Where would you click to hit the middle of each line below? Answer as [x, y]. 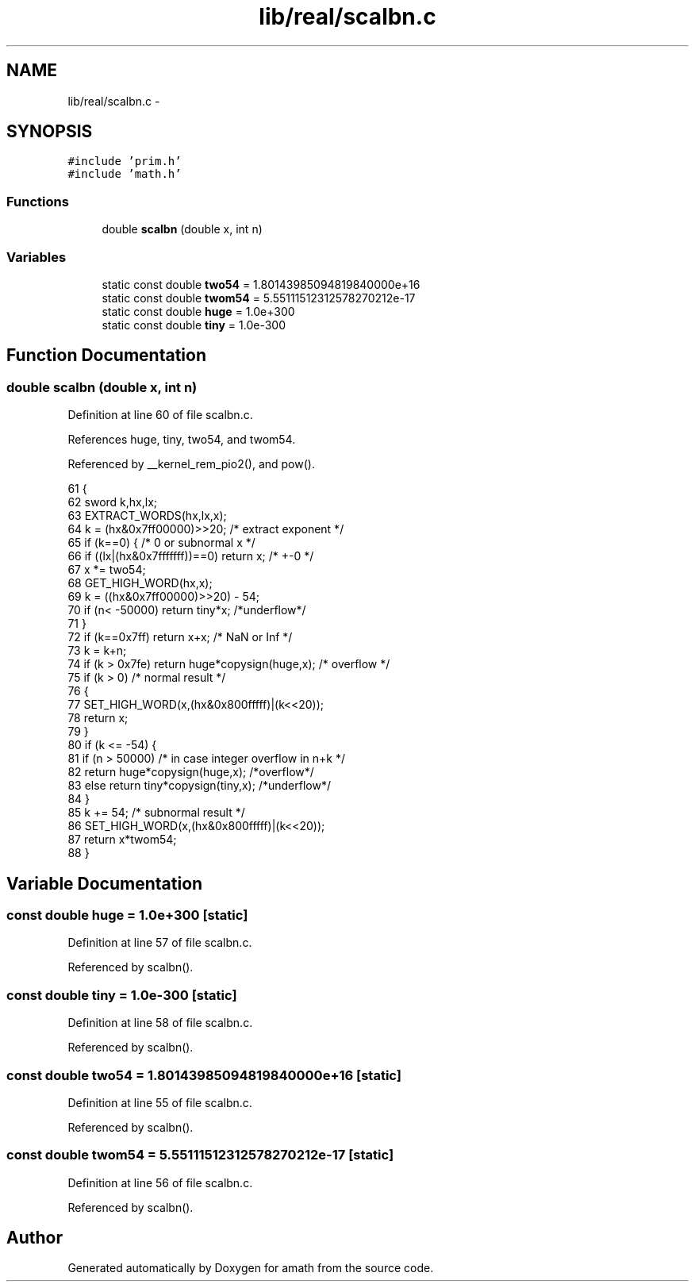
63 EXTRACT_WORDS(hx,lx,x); [147, 516]
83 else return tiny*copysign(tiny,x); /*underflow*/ [199, 786]
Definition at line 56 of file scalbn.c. [160, 1182]
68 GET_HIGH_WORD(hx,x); [140, 583]
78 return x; [98, 718]
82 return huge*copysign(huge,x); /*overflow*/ [191, 772]
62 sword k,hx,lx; [113, 502]
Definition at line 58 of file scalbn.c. [160, 1023]
